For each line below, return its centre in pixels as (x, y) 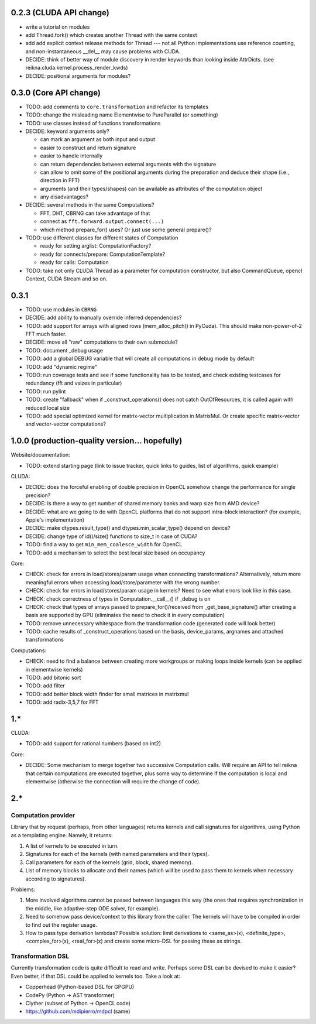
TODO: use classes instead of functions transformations (93, 123)
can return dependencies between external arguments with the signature (128, 164)
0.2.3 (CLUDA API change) (60, 13)
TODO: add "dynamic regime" (61, 367)
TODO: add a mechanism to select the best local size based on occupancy (115, 553)
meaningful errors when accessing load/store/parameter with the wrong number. (123, 582)
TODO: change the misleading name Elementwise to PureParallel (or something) (122, 115)
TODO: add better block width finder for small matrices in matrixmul (107, 694)
